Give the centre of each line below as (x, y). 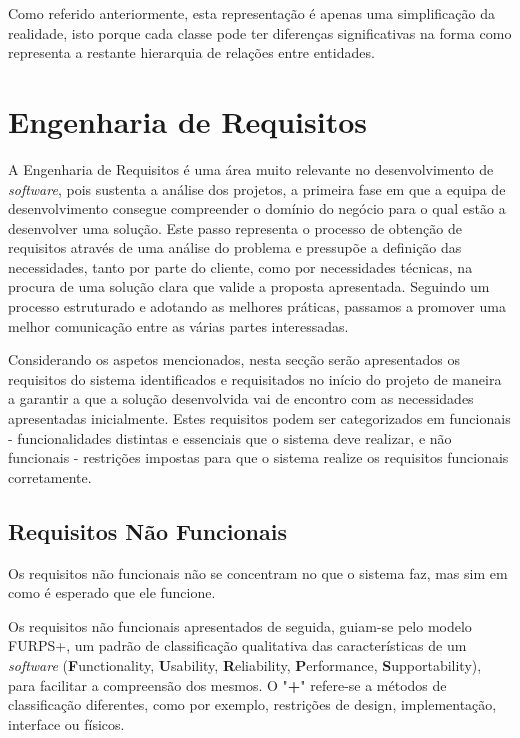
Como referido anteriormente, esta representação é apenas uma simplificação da (251, 13)
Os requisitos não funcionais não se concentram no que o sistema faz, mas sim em (258, 572)
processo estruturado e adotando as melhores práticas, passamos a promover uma (257, 306)
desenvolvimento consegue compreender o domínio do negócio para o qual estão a (257, 208)
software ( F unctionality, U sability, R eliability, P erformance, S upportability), (245, 664)
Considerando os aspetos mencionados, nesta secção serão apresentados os (234, 359)
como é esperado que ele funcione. (112, 592)
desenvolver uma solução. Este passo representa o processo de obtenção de (235, 227)
